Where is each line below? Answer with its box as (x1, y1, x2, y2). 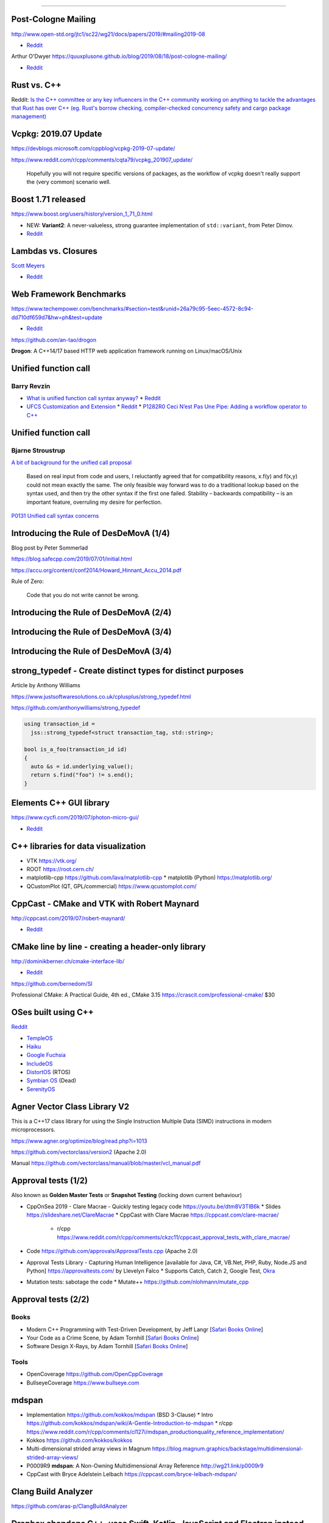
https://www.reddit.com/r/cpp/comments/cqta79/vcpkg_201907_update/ (11, 156, 193, 163)
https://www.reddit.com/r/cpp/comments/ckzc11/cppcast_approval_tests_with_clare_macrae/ (57, 1234, 291, 1241)
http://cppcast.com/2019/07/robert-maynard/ (11, 914, 126, 922)
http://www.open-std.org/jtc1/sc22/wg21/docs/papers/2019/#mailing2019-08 (11, 30, 205, 38)
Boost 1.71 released (11, 194, 86, 205)
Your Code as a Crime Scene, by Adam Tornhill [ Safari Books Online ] (26, 1334, 199, 1341)
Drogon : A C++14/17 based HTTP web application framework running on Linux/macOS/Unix (11, 347, 242, 355)
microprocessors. (11, 1126, 56, 1133)
